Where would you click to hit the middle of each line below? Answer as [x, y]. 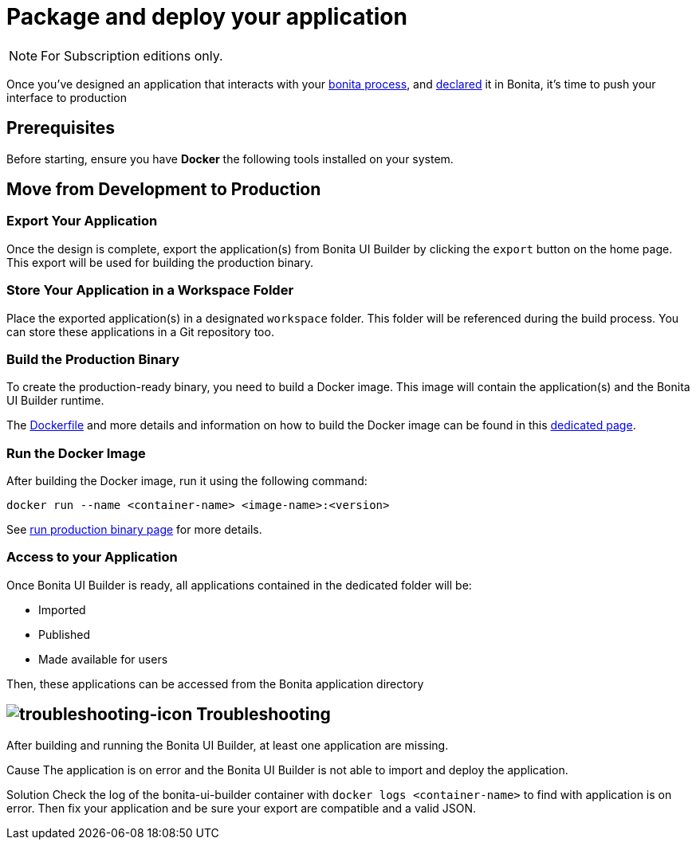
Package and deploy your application [207, 17]
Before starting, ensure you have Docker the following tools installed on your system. [230, 159]
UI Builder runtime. [55, 401]
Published [64, 634]
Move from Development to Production [164, 190]
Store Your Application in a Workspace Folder [150, 290]
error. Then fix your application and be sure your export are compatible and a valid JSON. [242, 808]
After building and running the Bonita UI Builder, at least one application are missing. [228, 745]
